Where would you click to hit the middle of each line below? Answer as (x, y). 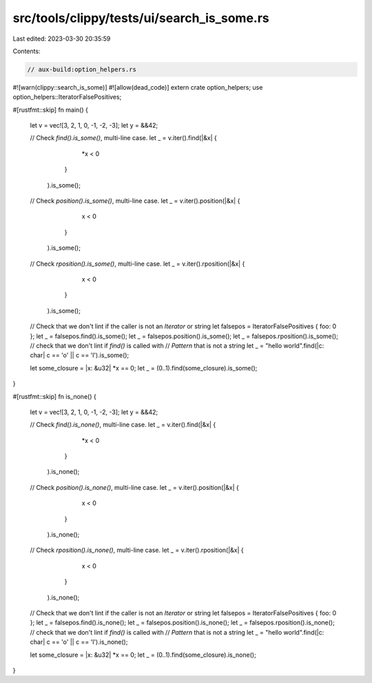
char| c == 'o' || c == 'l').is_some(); (80, 355)
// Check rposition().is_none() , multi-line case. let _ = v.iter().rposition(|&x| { (137, 550)
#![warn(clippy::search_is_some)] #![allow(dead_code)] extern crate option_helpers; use (138, 87)
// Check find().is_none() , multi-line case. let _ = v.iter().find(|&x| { (123, 425)
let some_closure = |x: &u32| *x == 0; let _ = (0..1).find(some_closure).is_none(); (143, 655)
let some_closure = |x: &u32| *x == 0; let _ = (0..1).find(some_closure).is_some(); (144, 368)
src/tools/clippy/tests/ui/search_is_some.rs (141, 18)
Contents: (27, 51)
